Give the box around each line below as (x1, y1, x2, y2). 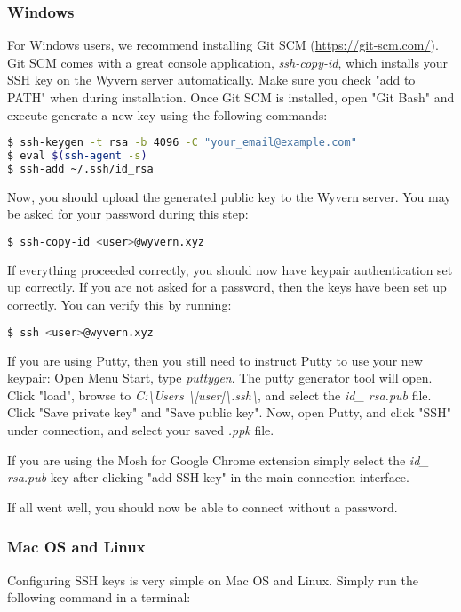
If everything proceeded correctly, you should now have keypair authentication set (7, 260, 453, 278)
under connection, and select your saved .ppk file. (7, 420, 274, 439)
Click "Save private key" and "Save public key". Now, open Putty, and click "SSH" (7, 403, 451, 422)
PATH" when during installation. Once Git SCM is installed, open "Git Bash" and (7, 88, 455, 106)
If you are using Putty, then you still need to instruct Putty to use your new (7, 350, 423, 369)
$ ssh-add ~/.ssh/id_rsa (7, 162, 154, 175)
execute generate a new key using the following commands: (7, 105, 328, 124)
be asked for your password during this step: (7, 205, 249, 223)
